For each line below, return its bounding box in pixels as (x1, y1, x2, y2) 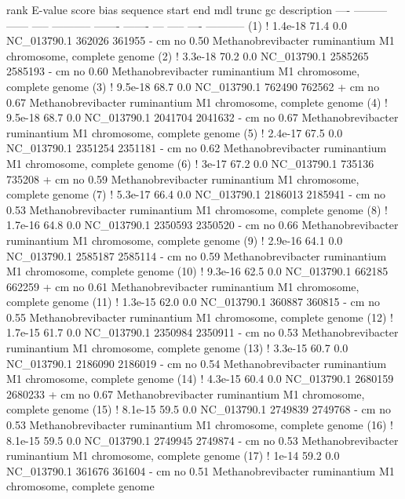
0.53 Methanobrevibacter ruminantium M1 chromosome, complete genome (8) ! (6, 201, 388, 217)
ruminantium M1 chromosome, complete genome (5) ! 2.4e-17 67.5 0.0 (6, 124, 343, 140)
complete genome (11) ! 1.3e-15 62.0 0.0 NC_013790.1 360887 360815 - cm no (6, 293, 380, 310)
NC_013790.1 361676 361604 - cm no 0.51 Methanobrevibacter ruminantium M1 (6, 462, 395, 479)
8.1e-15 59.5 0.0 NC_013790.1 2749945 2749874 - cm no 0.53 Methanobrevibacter (6, 432, 399, 448)
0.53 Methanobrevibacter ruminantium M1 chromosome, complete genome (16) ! (6, 417, 393, 433)
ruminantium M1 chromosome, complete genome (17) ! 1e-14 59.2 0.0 (6, 447, 340, 464)
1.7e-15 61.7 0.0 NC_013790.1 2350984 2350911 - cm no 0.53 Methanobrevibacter (6, 324, 399, 341)
